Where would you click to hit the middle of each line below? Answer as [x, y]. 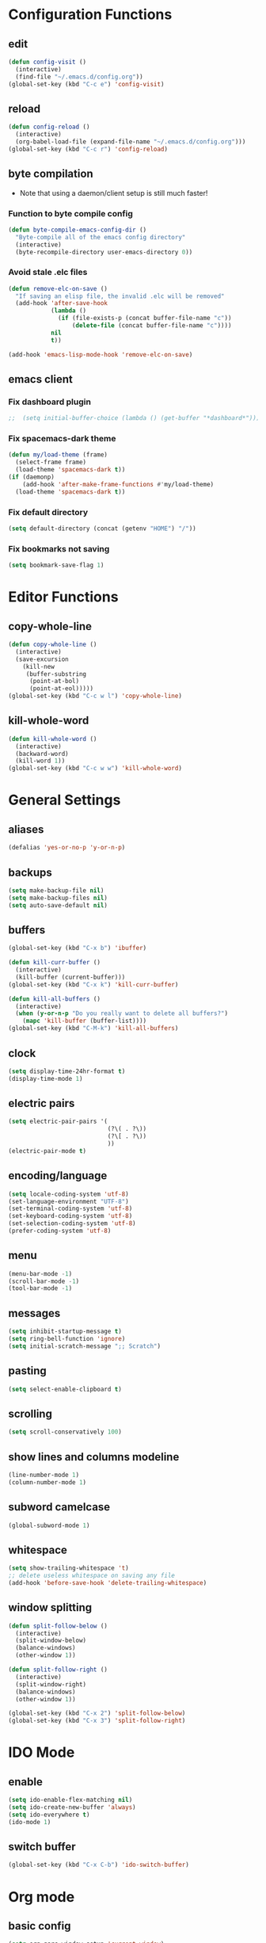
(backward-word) [42, 754]
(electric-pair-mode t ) [47, 1151]
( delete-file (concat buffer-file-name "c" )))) [152, 326]
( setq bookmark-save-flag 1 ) [56, 565]
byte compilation [51, 174]
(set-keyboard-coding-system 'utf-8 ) [70, 1216]
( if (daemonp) [32, 477]
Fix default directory [48, 512]
